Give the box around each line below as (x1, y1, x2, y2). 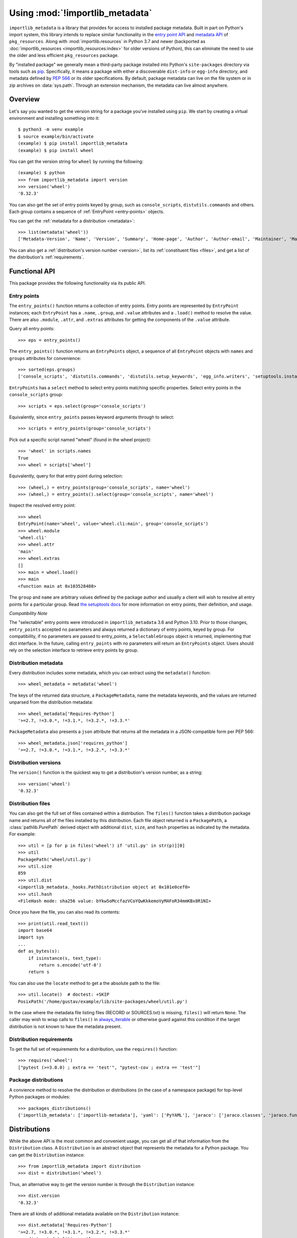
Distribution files (9, 800, 50, 807)
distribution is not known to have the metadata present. (9, 1023, 122, 1030)
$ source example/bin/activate (18, 134, 94, 139)
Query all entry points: (9, 326, 54, 332)
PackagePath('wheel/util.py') (18, 857, 92, 862)
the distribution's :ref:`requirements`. (9, 254, 84, 260)
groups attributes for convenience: (9, 355, 81, 361)
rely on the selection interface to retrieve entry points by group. (9, 647, 139, 653)
